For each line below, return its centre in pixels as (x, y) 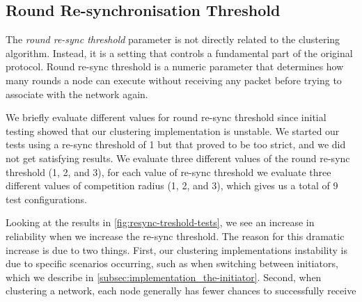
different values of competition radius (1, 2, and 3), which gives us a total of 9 (172, 185)
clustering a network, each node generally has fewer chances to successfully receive (181, 291)
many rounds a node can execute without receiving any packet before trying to (174, 80)
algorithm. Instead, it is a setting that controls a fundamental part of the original (179, 53)
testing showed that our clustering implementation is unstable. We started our (173, 130)
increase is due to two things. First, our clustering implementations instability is (176, 249)
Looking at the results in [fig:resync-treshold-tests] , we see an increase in (160, 222)
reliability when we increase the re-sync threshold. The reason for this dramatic (175, 236)
